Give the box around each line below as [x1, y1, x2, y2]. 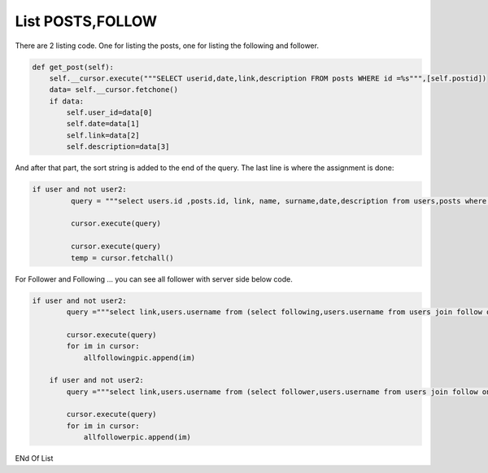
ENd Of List [15, 453, 54, 463]
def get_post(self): [32, 62, 114, 72]
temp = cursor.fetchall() [70, 253, 174, 262]
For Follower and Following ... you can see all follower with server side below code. [15, 274, 293, 284]
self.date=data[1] [66, 119, 140, 129]
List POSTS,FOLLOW [15, 12, 158, 30]
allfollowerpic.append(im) [83, 432, 191, 442]
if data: [49, 96, 85, 106]
